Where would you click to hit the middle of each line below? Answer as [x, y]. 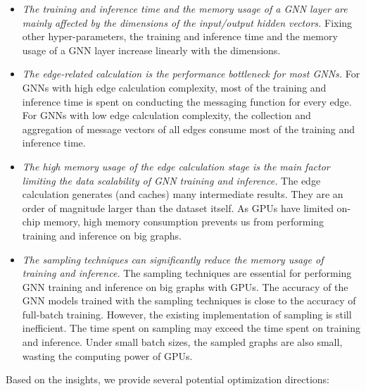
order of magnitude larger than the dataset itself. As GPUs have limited [178, 207]
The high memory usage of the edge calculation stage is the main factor [176, 166]
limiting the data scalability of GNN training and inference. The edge [171, 180]
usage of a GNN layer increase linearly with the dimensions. [151, 50]
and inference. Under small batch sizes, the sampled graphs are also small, [182, 342]
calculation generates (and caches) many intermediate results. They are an [183, 194]
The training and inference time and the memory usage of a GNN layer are [185, 8]
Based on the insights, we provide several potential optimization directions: [168, 379]
